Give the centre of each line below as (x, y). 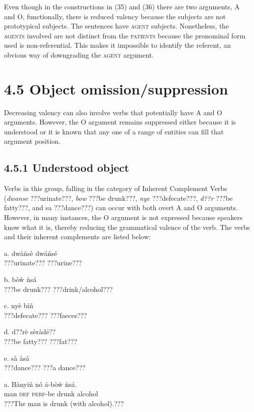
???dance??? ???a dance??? (45, 367)
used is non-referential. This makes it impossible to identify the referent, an (117, 45)
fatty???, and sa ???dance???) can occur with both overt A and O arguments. (121, 207)
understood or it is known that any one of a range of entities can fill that (114, 131)
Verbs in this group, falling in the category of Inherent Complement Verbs (115, 188)
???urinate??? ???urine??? (43, 263)
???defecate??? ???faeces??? (45, 315)
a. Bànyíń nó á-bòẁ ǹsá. (41, 384)
